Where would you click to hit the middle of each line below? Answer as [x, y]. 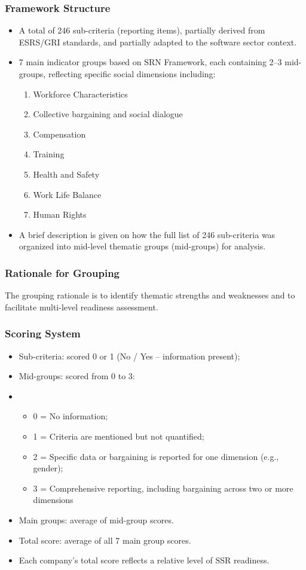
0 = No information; [71, 416]
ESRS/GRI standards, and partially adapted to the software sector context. [158, 42]
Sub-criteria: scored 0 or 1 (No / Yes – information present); [129, 356]
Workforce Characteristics [80, 94]
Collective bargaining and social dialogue [108, 114]
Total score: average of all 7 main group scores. [105, 540]
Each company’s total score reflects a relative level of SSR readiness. [144, 560]
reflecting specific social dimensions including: [132, 74]
